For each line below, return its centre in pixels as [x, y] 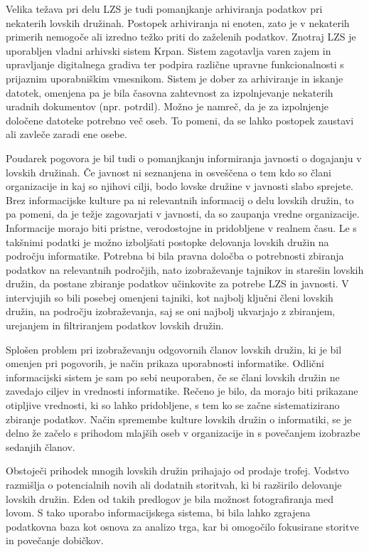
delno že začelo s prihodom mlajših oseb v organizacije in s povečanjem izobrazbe [183, 433]
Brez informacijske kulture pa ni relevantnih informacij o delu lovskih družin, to [180, 200]
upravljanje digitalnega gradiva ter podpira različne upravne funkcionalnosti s [175, 64]
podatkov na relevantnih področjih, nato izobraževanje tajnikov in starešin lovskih [185, 269]
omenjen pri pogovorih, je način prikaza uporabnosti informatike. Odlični [165, 363]
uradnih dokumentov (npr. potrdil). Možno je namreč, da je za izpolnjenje [167, 106]
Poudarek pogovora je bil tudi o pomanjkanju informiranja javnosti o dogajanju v [184, 158]
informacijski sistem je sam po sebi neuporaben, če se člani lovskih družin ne [173, 377]
